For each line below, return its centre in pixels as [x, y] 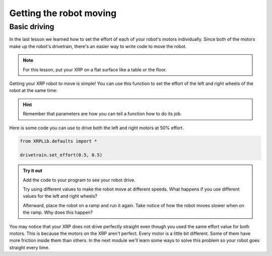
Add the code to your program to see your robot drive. [79, 180]
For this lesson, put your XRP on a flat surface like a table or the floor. [95, 69]
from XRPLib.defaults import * [59, 141]
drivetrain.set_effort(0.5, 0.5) [61, 155]
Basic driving [32, 27]
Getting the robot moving [63, 13]
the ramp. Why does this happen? [58, 212]
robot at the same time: [33, 91]
